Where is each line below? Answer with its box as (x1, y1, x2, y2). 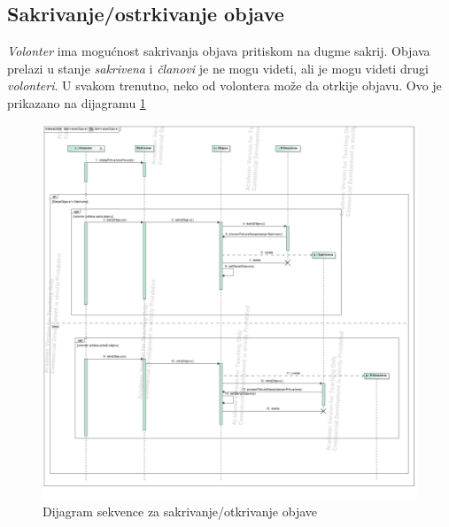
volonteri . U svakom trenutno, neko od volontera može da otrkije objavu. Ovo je (7, 76, 442, 95)
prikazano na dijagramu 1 (7, 93, 146, 112)
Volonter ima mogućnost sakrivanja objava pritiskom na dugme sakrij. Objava (7, 42, 430, 60)
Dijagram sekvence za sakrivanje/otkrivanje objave (43, 502, 318, 521)
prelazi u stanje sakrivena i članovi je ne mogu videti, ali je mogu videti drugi (7, 58, 429, 77)
